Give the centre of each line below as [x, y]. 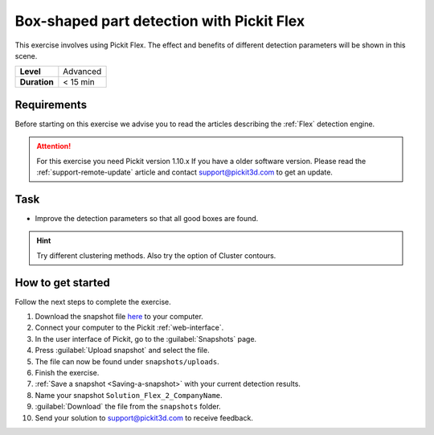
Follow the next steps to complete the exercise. [93, 302]
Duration [37, 82]
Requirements [51, 105]
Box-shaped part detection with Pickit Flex [160, 21]
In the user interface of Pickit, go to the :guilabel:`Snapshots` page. [146, 339]
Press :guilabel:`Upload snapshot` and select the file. [122, 351]
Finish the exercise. [67, 372]
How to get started [62, 283]
